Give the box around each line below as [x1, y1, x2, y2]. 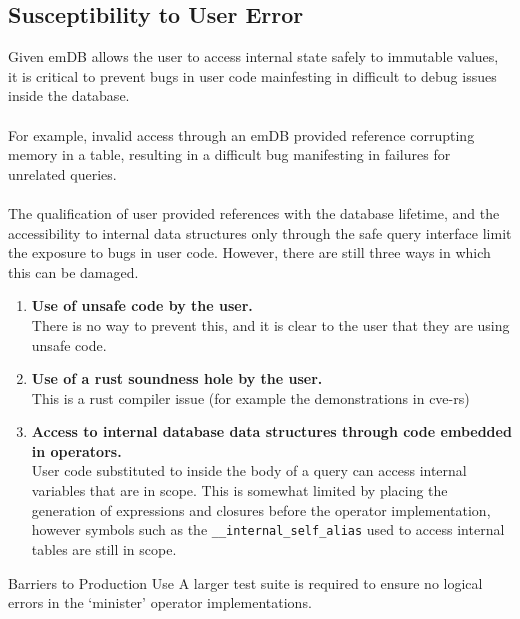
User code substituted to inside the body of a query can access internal [31, 460, 467, 481]
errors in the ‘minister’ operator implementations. [8, 592, 312, 613]
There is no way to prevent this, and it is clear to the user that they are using [31, 314, 510, 335]
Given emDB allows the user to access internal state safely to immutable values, [8, 46, 499, 67]
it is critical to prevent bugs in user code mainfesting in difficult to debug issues [8, 65, 497, 86]
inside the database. [8, 85, 130, 106]
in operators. [31, 440, 122, 461]
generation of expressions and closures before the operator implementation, [31, 499, 491, 520]
